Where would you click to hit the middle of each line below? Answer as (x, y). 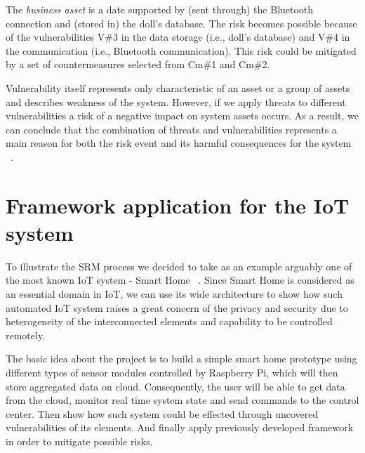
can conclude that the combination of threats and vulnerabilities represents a (171, 129)
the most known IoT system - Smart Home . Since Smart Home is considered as (180, 280)
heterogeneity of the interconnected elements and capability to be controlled (169, 321)
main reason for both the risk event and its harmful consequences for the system (179, 143)
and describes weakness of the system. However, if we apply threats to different (176, 101)
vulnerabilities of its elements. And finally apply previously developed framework (180, 427)
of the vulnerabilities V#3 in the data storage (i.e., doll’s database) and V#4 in (178, 37)
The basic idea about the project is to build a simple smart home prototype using (181, 359)
